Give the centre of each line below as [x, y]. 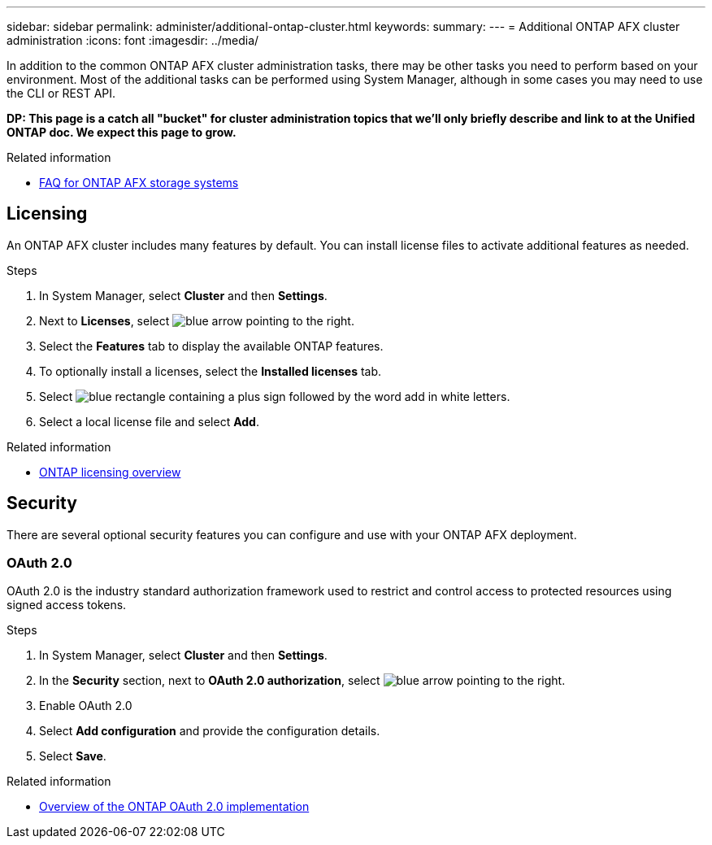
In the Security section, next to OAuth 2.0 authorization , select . [302, 681]
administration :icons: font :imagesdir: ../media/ [133, 40]
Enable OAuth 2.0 [86, 706]
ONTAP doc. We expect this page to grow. [122, 132]
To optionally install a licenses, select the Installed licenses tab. [211, 371]
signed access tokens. [67, 605]
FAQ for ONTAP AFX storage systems [139, 183]
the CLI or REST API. [61, 93]
